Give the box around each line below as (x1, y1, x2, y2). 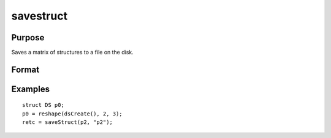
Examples (11, 84, 50, 94)
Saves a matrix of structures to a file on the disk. (11, 49, 134, 56)
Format (11, 64, 40, 74)
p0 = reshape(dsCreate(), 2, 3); (22, 110, 123, 117)
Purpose (11, 32, 45, 43)
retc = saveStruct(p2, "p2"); (22, 119, 113, 126)
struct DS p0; (22, 101, 64, 109)
